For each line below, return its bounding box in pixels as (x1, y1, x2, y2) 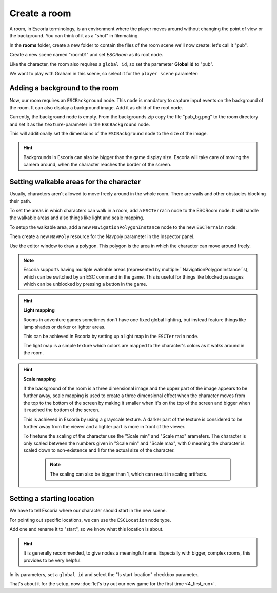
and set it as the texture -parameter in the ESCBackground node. (9, 121, 150, 127)
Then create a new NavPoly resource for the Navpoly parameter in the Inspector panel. (9, 233, 195, 240)
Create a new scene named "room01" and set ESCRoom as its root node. (9, 51, 164, 57)
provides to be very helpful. (23, 557, 82, 563)
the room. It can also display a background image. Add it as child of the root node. (9, 104, 183, 110)
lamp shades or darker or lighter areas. (23, 324, 106, 330)
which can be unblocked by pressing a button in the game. (23, 281, 147, 287)
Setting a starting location (9, 494, 94, 503)
